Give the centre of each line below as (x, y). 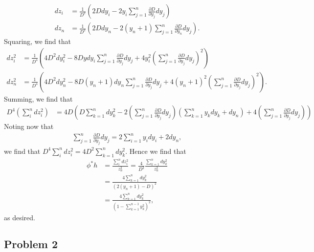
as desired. (20, 217)
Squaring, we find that (37, 41)
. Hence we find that (156, 151)
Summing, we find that (38, 98)
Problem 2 (31, 243)
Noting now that (29, 126)
